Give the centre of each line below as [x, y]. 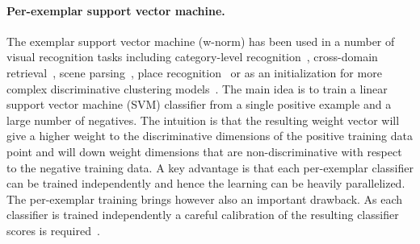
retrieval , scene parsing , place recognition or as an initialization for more [194, 72]
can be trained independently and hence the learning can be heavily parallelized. [206, 183]
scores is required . [53, 230]
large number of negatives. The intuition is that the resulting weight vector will [203, 120]
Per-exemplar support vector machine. [116, 10]
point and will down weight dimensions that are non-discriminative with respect [204, 151]
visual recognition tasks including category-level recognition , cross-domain [192, 57]
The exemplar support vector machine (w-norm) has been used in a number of [201, 41]
